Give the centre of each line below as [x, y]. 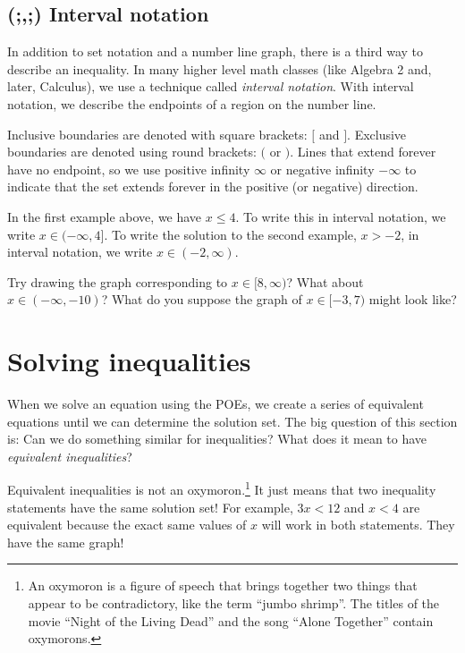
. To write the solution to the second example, [230, 234]
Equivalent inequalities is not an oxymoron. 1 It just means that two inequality [222, 488]
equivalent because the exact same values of [127, 525]
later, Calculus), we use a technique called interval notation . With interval [211, 86]
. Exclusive [377, 134]
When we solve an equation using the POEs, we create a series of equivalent [216, 404]
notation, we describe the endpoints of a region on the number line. [192, 103]
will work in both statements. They [358, 525]
